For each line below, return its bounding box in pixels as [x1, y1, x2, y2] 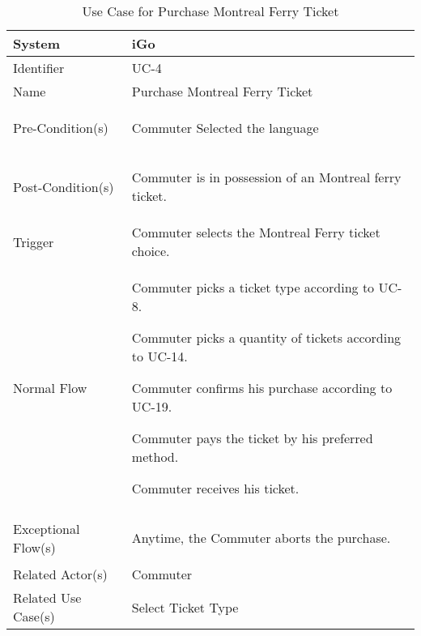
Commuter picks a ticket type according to [131, 278, 375, 297]
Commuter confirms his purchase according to [131, 378, 393, 397]
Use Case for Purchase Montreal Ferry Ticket [82, 2, 339, 20]
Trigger [13, 232, 54, 251]
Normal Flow [13, 378, 87, 397]
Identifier [13, 58, 65, 77]
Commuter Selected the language [131, 118, 319, 137]
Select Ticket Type [131, 597, 239, 617]
